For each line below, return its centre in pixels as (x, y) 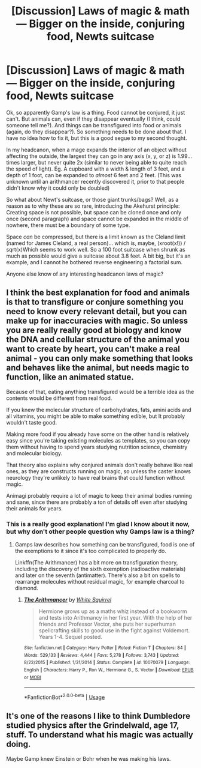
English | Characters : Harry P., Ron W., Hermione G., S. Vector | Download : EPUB (109, 670)
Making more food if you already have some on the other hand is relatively (98, 434)
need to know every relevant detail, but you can (97, 311)
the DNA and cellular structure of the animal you (98, 340)
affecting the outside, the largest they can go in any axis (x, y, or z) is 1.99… (99, 156)
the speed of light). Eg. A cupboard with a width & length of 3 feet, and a (95, 169)
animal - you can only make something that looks (100, 358)
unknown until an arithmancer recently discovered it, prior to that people (95, 181)
